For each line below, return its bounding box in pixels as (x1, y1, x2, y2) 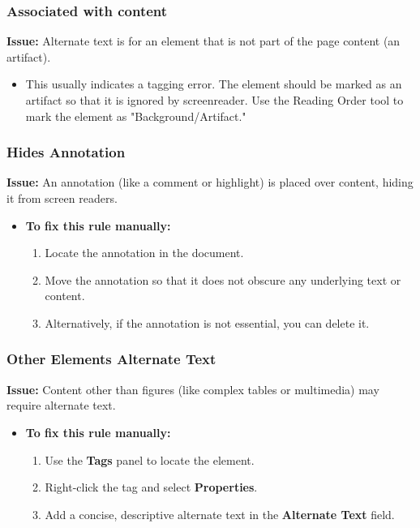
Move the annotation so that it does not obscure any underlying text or (45, 271, 401, 288)
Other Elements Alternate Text (6, 349, 216, 369)
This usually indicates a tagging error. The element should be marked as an (25, 75, 402, 92)
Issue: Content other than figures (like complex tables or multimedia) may (6, 380, 379, 397)
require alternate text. (6, 397, 116, 414)
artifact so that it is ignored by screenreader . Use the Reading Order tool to (25, 92, 404, 108)
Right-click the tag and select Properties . (45, 479, 258, 496)
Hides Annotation (6, 142, 126, 162)
